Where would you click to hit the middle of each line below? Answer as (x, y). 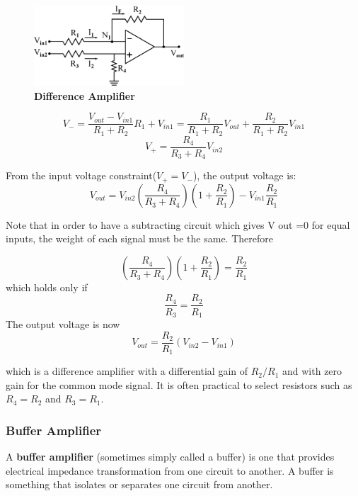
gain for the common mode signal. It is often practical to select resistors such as (179, 384)
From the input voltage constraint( (81, 175)
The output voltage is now (63, 324)
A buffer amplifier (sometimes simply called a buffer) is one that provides (170, 457)
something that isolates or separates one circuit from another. (139, 484)
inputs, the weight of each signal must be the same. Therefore (139, 238)
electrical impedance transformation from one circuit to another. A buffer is (170, 470)
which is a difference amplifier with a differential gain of (127, 371)
